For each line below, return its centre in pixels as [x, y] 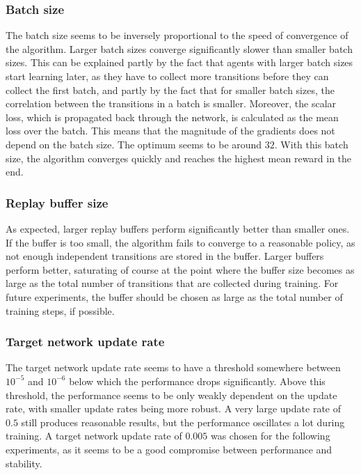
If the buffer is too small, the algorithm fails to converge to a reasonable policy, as [180, 242]
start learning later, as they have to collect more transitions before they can [167, 76]
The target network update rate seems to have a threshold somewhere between [173, 367]
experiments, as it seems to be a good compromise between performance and [169, 449]
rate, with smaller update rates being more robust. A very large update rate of [173, 408]
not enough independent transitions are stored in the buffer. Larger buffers [165, 256]
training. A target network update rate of [94, 436]
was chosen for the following [270, 436]
